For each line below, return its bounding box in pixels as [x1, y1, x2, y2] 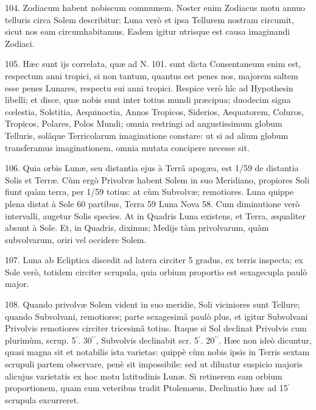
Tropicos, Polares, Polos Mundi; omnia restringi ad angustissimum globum [5, 117, 283, 130]
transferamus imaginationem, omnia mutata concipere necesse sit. [5, 141, 250, 154]
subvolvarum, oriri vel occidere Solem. [5, 233, 147, 246]
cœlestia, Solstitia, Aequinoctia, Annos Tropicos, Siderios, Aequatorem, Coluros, [5, 105, 304, 118]
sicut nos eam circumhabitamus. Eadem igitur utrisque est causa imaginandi [5, 25, 290, 38]
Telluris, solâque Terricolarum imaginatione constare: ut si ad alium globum [5, 129, 289, 141]
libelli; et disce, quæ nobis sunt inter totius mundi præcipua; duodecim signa [5, 93, 291, 106]
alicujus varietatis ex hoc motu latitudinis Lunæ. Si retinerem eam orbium [5, 369, 283, 382]
